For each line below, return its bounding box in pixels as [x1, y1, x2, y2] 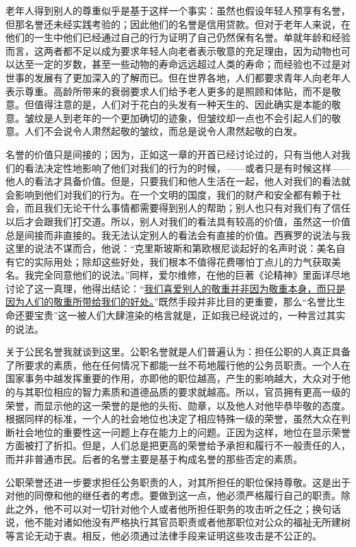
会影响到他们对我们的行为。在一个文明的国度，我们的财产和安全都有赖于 [5, 187, 331, 201]
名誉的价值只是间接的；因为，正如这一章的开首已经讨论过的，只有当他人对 [5, 147, 341, 161]
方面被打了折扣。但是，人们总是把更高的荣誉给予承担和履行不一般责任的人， [5, 438, 351, 453]
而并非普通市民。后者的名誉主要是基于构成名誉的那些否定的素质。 [5, 452, 303, 466]
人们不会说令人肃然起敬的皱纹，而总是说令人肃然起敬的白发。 [24, 124, 303, 138]
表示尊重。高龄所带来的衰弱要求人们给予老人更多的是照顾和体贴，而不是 [5, 84, 331, 98]
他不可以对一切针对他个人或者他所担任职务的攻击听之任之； [43, 501, 312, 516]
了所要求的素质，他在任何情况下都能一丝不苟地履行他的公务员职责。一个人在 [5, 357, 351, 372]
